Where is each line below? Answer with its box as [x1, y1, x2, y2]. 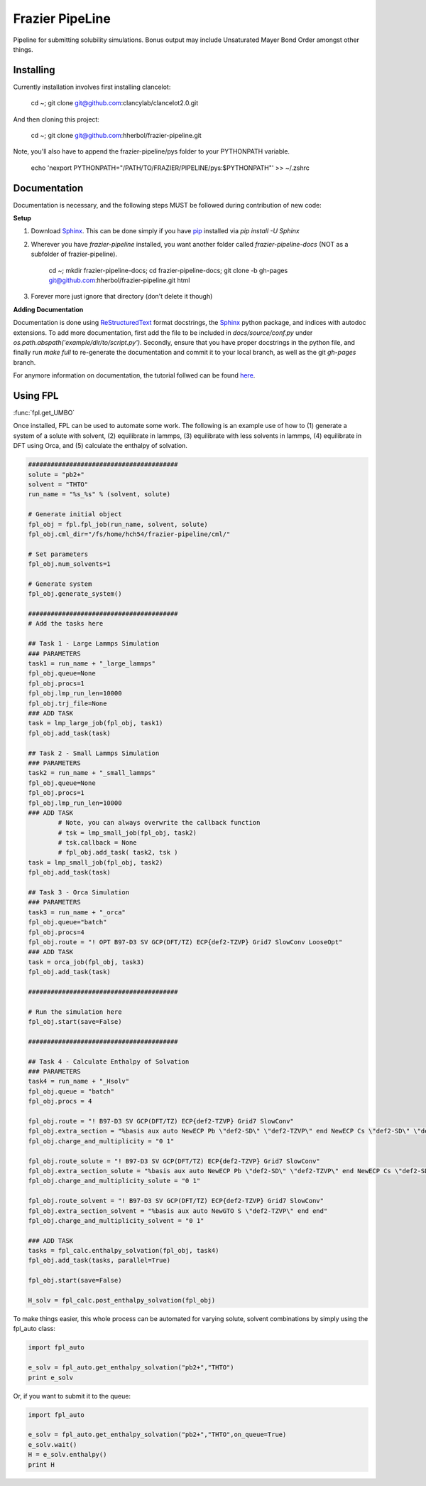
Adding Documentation [13, 305, 84, 314]
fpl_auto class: [13, 1325, 56, 1333]
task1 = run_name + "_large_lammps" [28, 660, 156, 668]
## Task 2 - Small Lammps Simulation [28, 749, 160, 757]
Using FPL [13, 390, 59, 402]
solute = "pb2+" [28, 470, 85, 479]
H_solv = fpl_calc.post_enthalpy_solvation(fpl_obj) [28, 1296, 216, 1305]
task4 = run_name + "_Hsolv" [28, 1077, 130, 1086]
